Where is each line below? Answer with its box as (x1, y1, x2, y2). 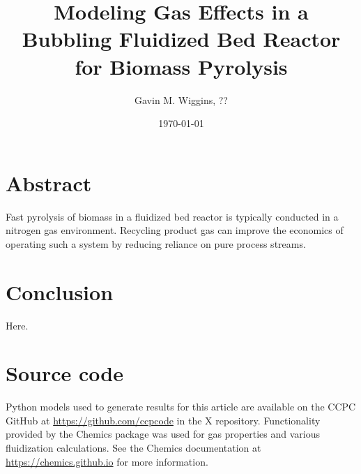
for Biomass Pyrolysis (75, 52, 288, 80)
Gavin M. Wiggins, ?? (135, 92, 228, 107)
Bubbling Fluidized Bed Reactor (22, 24, 341, 53)
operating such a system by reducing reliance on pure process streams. (6, 236, 306, 251)
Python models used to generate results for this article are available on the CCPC (6, 399, 356, 414)
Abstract (6, 168, 92, 197)
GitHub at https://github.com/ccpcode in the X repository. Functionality (6, 413, 321, 427)
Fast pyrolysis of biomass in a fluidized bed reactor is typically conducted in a (6, 209, 339, 223)
